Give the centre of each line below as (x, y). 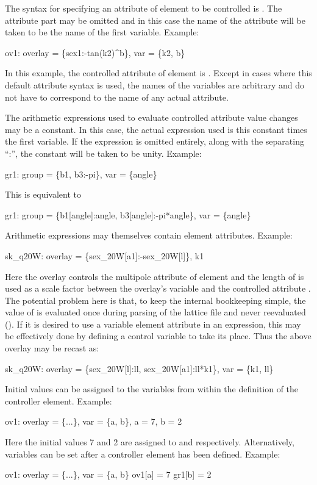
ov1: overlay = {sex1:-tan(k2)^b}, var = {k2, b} (95, 52)
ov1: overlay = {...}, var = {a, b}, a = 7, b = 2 (94, 421)
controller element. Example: (59, 401)
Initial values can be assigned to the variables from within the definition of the (152, 389)
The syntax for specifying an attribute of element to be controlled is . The (144, 8)
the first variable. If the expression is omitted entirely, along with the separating (155, 141)
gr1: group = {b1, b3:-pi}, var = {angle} (81, 174)
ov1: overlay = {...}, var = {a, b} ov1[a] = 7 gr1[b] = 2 (108, 474)
